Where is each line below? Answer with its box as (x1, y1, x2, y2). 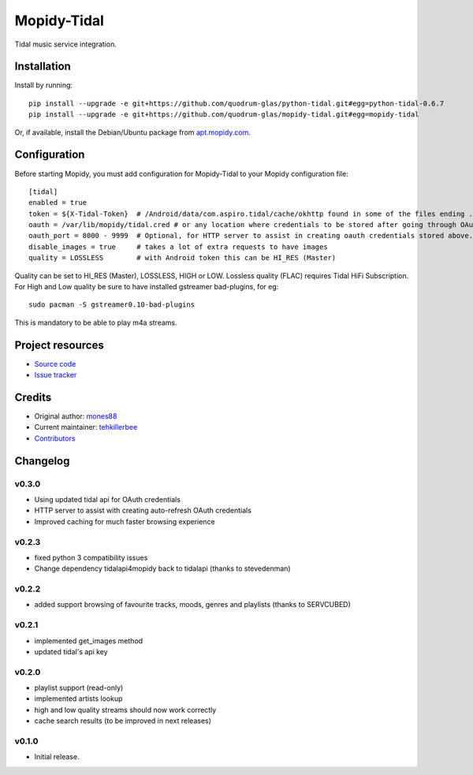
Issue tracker (34, 371, 77, 380)
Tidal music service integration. (14, 39, 117, 49)
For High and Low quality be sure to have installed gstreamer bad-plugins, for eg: (14, 282, 279, 292)
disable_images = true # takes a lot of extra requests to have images (28, 242, 328, 252)
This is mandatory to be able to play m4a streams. (14, 318, 177, 327)
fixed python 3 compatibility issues (34, 553, 148, 562)
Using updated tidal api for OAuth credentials (34, 494, 181, 504)
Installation (14, 60, 71, 73)
